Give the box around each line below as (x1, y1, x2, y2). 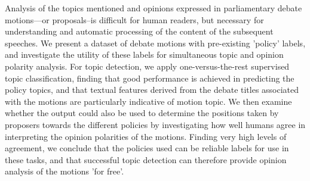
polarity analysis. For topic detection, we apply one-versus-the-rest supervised (5, 60, 290, 72)
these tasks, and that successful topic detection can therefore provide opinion (5, 153, 287, 166)
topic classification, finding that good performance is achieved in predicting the (5, 71, 294, 84)
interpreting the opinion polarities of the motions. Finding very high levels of (5, 130, 287, 142)
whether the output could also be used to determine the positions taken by (5, 107, 279, 119)
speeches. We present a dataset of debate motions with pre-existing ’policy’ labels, (5, 36, 306, 49)
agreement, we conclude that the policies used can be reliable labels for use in (5, 142, 289, 154)
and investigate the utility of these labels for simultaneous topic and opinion (5, 48, 284, 61)
